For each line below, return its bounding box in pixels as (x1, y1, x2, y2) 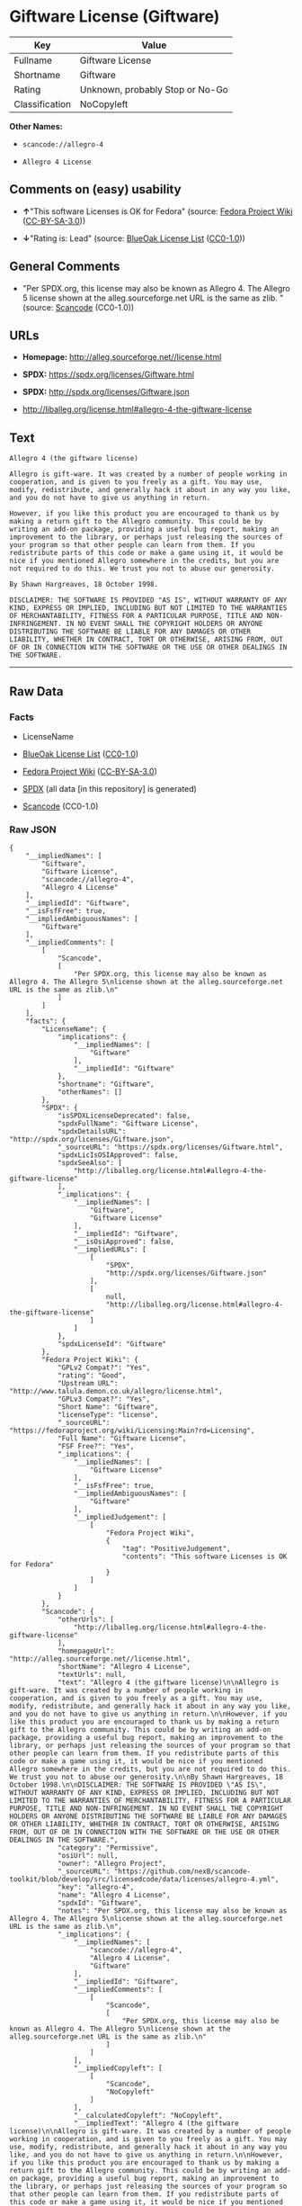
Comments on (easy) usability (9, 182, 182, 197)
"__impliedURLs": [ (73, 1245, 147, 1254)
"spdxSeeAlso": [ (57, 1159, 123, 1168)
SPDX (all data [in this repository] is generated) (22, 783, 198, 794)
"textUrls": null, (57, 1671, 127, 1680)
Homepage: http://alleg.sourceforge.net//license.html (22, 352, 222, 363)
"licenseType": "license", (57, 1411, 159, 1420)
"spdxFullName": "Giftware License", (57, 1119, 200, 1128)
